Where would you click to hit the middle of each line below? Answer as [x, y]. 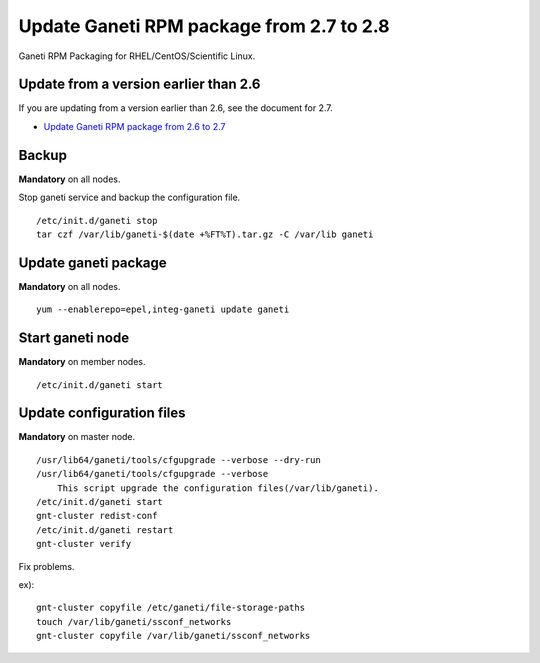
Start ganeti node [74, 338]
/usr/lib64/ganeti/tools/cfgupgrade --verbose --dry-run [179, 459]
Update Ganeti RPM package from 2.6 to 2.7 [134, 126]
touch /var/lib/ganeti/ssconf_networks [134, 621]
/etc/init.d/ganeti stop [97, 220]
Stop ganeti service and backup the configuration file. [129, 197]
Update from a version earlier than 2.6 [139, 84]
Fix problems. [46, 566]
